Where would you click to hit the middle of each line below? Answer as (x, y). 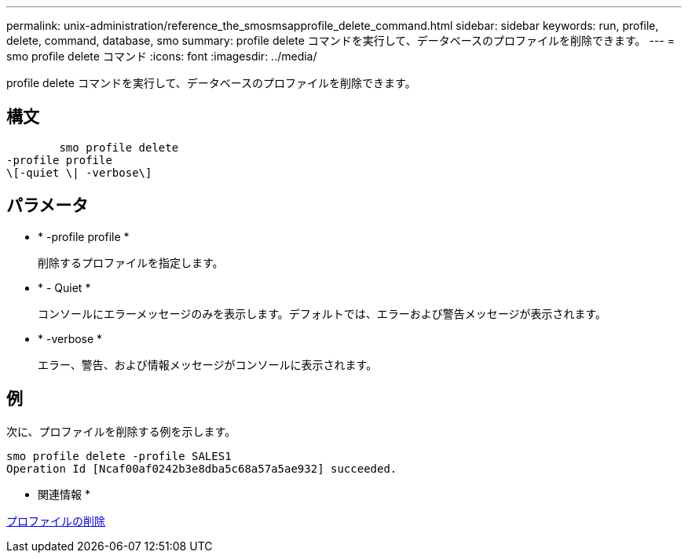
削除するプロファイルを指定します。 (131, 262)
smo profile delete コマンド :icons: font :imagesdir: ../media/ (162, 56)
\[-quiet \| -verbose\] (79, 172)
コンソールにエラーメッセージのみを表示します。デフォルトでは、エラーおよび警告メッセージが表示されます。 (322, 313)
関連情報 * (64, 494)
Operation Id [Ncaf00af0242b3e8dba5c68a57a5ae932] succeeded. (202, 468)
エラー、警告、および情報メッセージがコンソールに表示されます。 (208, 364)
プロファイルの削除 (56, 521)
